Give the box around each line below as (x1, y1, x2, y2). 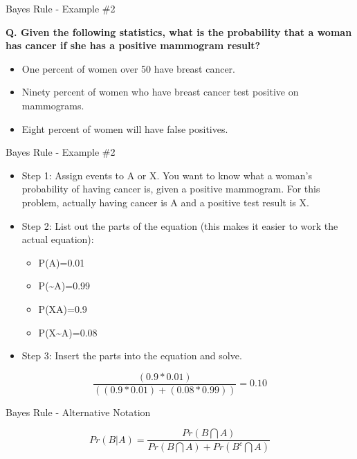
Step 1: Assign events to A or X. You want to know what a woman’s (21, 168, 312, 182)
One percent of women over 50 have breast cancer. (21, 61, 235, 75)
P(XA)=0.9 (38, 301, 87, 316)
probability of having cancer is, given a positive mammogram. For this (21, 181, 320, 196)
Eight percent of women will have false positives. (21, 121, 228, 136)
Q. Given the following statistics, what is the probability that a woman (6, 24, 352, 39)
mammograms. (21, 98, 84, 112)
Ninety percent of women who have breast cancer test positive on (21, 84, 299, 99)
